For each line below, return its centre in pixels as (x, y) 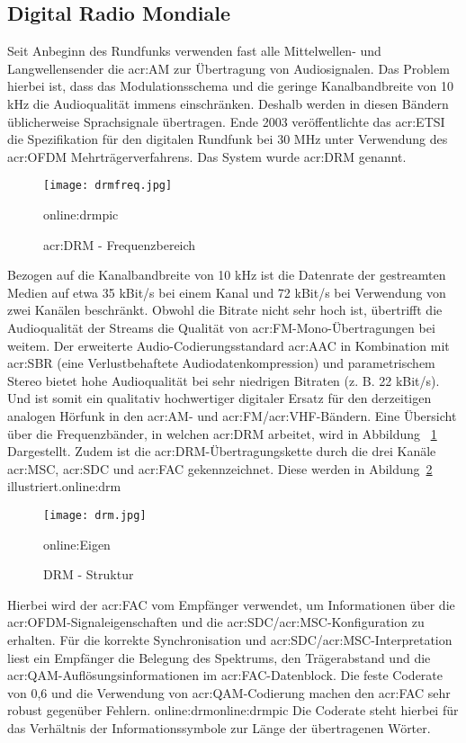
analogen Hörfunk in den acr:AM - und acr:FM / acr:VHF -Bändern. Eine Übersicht (232, 415)
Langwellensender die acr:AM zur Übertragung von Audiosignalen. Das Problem (229, 68)
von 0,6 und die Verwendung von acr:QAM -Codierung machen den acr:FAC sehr (229, 692)
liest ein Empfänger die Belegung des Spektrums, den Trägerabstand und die (219, 657)
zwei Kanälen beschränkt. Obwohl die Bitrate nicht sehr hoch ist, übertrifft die (225, 310)
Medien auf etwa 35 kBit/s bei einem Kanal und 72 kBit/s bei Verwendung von (227, 292)
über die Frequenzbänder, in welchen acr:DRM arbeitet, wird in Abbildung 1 (222, 433)
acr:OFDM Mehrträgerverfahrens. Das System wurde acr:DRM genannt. (207, 156)
